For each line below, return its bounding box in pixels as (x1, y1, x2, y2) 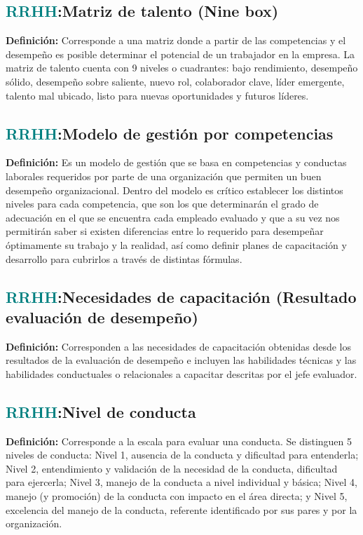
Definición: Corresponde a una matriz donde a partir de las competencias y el (6, 33, 346, 48)
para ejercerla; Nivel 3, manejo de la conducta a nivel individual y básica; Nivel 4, (6, 475, 357, 489)
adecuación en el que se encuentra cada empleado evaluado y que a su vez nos (6, 210, 340, 224)
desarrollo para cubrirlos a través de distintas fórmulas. (6, 251, 242, 266)
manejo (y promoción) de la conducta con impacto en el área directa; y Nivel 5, (6, 489, 348, 503)
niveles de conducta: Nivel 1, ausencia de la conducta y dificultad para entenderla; (6, 447, 359, 462)
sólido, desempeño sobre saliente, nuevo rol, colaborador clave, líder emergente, (6, 74, 345, 88)
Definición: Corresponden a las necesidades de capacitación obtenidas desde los (6, 339, 352, 353)
